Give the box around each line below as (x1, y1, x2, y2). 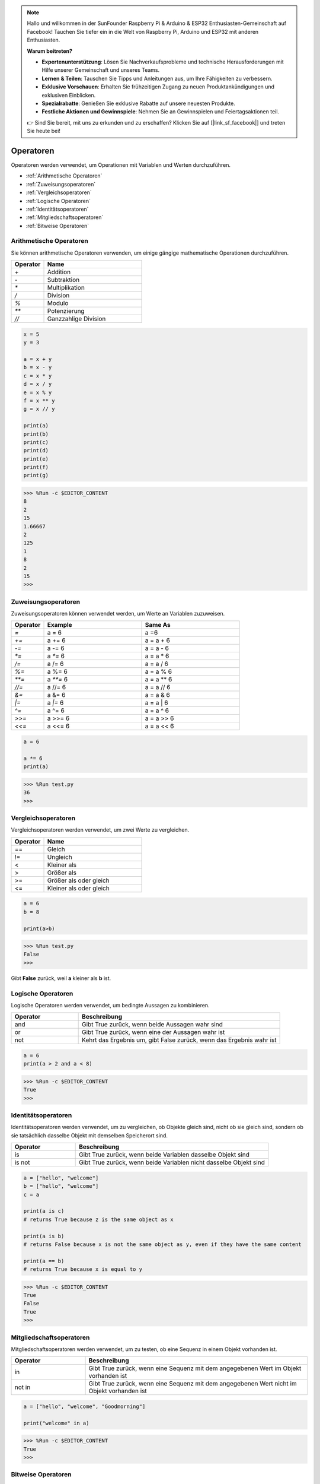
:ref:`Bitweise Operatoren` (25, 222, 89, 229)
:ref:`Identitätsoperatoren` (25, 205, 89, 213)
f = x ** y (23, 397, 55, 404)
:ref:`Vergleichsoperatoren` (25, 189, 92, 196)
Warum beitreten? (27, 47, 73, 55)
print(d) (23, 447, 49, 454)
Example (47, 621, 72, 629)
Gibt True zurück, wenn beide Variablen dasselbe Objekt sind (79, 1150, 250, 1159)
